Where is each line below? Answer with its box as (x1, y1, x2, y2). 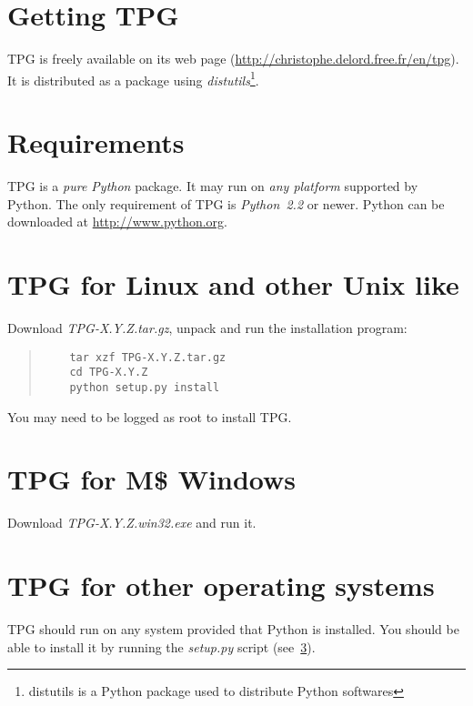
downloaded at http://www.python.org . (7, 212, 227, 231)
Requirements (7, 124, 185, 161)
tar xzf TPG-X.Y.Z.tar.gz (69, 350, 226, 364)
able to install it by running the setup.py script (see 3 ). (7, 637, 316, 656)
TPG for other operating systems (7, 567, 435, 604)
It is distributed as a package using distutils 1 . (7, 67, 259, 89)
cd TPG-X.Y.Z (69, 366, 148, 379)
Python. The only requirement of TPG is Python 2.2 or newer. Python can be (7, 194, 445, 213)
